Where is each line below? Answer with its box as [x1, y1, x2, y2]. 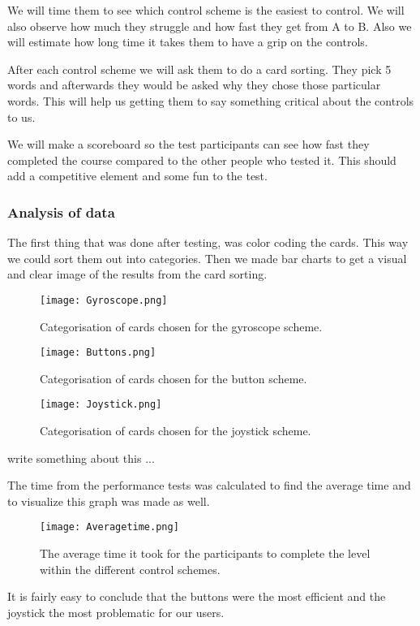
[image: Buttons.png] [40, 347, 156, 359]
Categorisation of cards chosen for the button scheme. [40, 369, 307, 386]
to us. [7, 108, 36, 125]
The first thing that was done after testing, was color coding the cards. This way [7, 234, 409, 251]
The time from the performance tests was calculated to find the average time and [7, 477, 411, 494]
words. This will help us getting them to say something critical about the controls [7, 92, 414, 109]
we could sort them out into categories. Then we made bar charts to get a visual [7, 249, 407, 266]
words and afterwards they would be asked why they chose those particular [7, 76, 381, 93]
